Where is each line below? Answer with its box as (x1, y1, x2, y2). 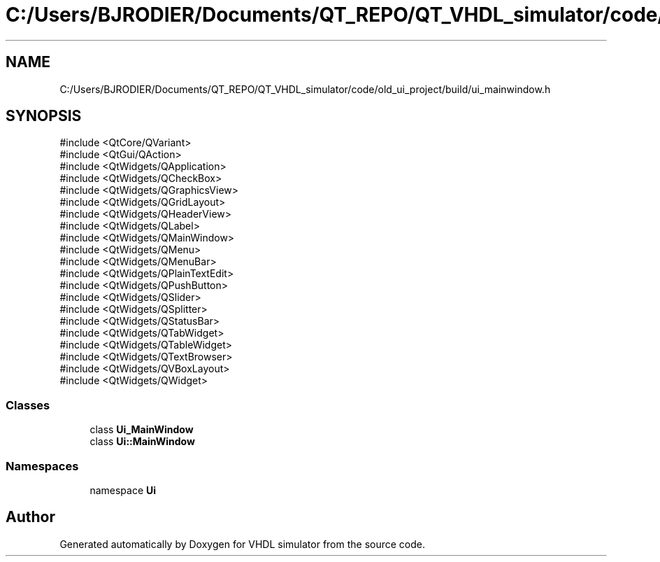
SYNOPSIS (6, 107, 82, 125)
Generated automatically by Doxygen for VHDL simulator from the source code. (59, 538, 426, 550)
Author (6, 508, 55, 526)
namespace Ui (89, 484, 157, 496)
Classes (6, 398, 50, 412)
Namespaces (6, 458, 79, 473)
